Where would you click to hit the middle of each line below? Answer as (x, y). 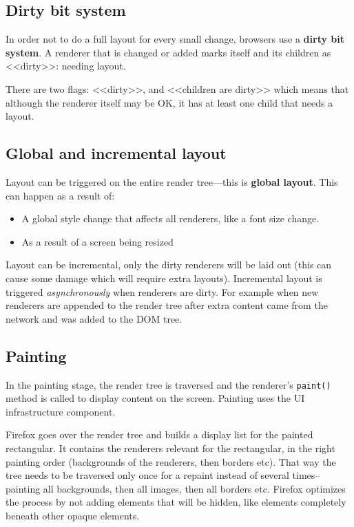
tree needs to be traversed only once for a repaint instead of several (147, 475)
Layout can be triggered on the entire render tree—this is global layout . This (172, 181)
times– (306, 475)
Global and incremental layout (116, 153)
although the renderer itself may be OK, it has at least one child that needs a (169, 102)
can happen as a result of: (60, 195)
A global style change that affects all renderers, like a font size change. (170, 218)
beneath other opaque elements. (73, 515)
